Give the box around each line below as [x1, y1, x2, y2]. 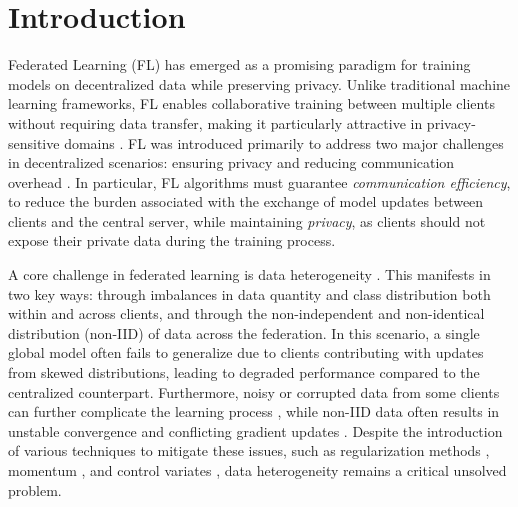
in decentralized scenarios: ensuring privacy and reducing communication [8, 152, 455, 173]
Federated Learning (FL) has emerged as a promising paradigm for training [8, 54, 471, 75]
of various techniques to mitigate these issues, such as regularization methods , [8, 440, 490, 461]
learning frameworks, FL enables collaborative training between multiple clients [8, 93, 495, 114]
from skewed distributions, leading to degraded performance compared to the [8, 362, 480, 383]
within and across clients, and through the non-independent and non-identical [8, 303, 485, 324]
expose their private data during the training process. [8, 230, 336, 251]
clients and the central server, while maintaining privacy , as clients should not [8, 210, 486, 231]
